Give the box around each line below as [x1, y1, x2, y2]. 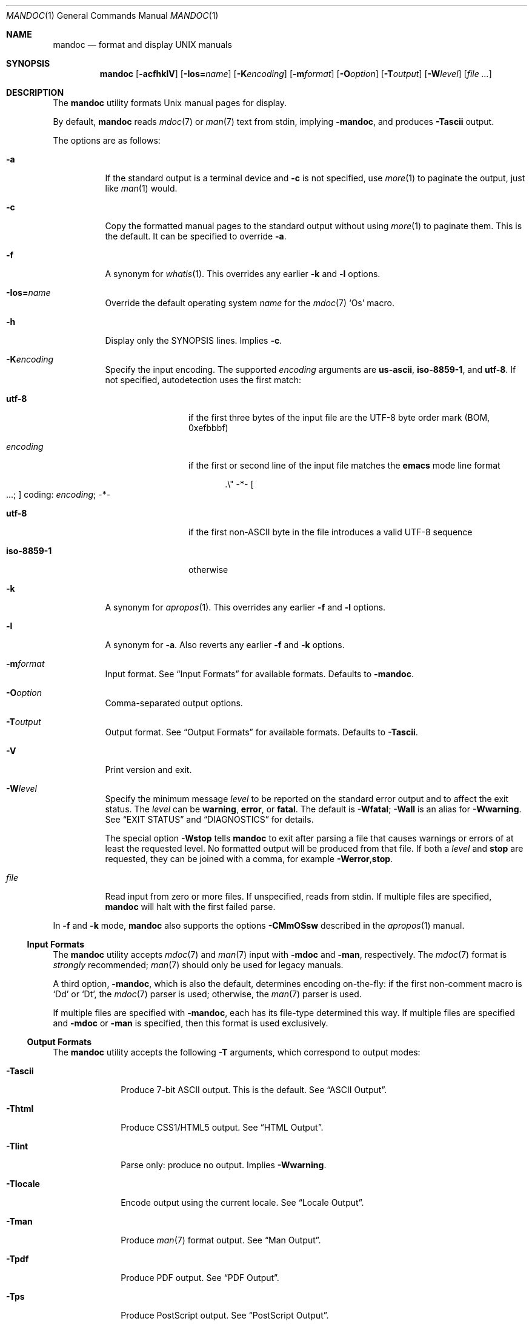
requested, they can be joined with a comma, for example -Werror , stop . [105, 854, 393, 864]
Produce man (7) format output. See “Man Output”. [121, 1235, 321, 1245]
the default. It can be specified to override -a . [105, 231, 287, 241]
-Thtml [6, 1103, 34, 1114]
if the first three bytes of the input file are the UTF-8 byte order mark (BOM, [188, 412, 490, 423]
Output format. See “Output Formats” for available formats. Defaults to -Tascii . [105, 727, 418, 737]
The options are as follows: [53, 135, 161, 145]
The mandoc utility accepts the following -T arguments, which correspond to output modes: [53, 1047, 421, 1057]
